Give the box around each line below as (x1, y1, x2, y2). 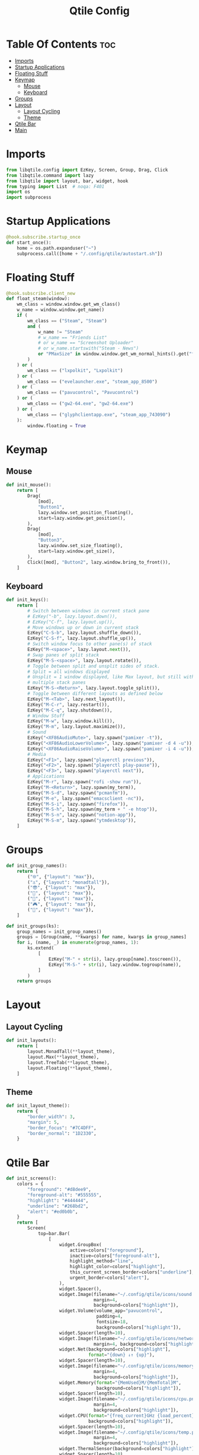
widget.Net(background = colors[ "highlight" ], (59, 1346, 171, 1352)
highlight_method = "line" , (69, 1258, 134, 1265)
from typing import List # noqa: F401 (6, 183, 105, 189)
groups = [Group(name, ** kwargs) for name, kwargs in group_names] (17, 934, 187, 940)
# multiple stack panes (27, 679, 86, 686)
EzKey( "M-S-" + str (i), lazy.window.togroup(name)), (48, 961, 182, 968)
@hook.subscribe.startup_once (6, 234, 81, 240)
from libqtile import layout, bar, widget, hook (6, 178, 129, 184)
